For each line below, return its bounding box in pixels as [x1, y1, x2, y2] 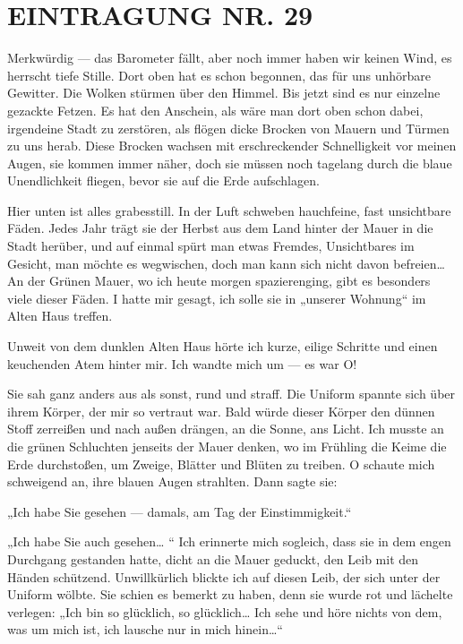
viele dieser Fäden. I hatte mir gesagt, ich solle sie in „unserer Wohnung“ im [7, 288, 426, 307]
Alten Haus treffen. [7, 306, 113, 325]
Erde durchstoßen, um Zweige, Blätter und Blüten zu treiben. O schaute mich [7, 454, 435, 473]
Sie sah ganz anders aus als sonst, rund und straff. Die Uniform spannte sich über [7, 384, 456, 403]
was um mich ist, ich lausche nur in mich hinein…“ [7, 620, 283, 639]
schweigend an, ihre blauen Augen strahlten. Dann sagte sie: [7, 472, 338, 491]
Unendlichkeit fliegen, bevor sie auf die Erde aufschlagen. [7, 171, 320, 190]
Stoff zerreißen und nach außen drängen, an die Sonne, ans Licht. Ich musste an [7, 419, 444, 438]
